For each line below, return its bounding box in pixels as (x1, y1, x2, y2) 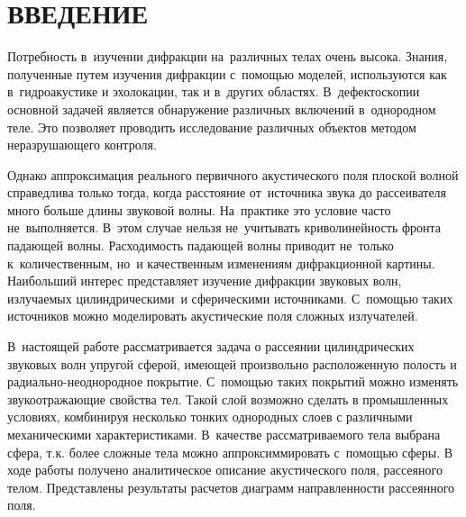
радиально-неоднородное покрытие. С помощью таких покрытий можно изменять (7, 372, 459, 391)
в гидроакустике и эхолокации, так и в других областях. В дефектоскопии (7, 82, 420, 101)
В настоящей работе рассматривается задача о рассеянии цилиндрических (7, 337, 415, 356)
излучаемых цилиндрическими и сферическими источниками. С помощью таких (7, 288, 453, 307)
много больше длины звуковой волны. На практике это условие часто (7, 200, 391, 219)
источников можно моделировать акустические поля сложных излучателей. (7, 306, 418, 325)
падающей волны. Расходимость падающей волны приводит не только (7, 236, 394, 255)
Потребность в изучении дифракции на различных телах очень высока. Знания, (7, 47, 448, 66)
